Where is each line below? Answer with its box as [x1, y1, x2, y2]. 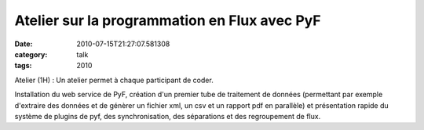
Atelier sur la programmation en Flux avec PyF [14, 12, 321, 29]
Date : [14, 39, 33, 49]
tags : [14, 61, 32, 70]
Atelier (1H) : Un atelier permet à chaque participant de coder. [14, 75, 214, 85]
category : [14, 49, 48, 59]
